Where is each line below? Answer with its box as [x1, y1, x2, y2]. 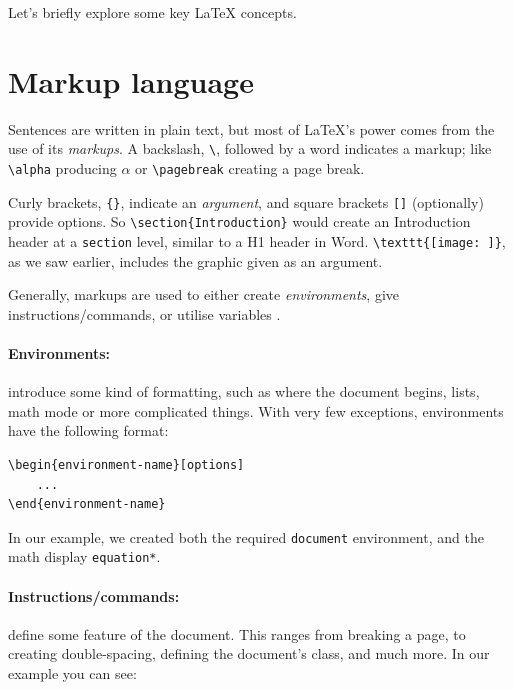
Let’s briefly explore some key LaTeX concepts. [8, 2, 297, 22]
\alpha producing [8, 157, 117, 178]
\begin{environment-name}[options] [8, 457, 245, 472]
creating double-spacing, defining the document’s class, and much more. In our [8, 643, 490, 664]
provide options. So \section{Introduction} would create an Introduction [8, 211, 471, 232]
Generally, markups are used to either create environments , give [8, 284, 400, 305]
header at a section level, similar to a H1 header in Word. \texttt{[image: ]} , [8, 230, 506, 251]
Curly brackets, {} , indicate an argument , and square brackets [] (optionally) [8, 191, 484, 212]
